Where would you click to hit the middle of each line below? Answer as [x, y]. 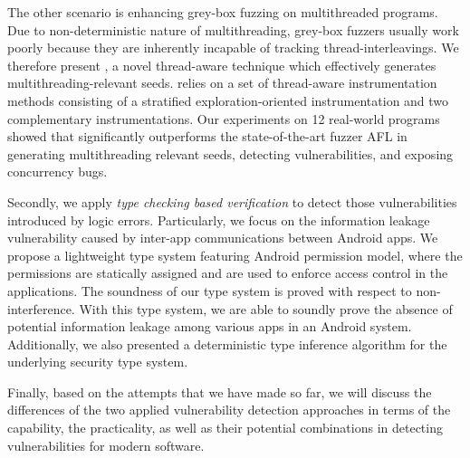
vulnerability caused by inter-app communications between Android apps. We [223, 238]
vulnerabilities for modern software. [106, 445]
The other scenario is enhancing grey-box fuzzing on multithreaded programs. [223, 12]
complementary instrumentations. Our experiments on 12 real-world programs [224, 118]
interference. [41, 308]
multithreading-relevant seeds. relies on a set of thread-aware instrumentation [222, 83]
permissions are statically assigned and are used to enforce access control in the [228, 273]
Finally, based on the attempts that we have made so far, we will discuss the [220, 391]
